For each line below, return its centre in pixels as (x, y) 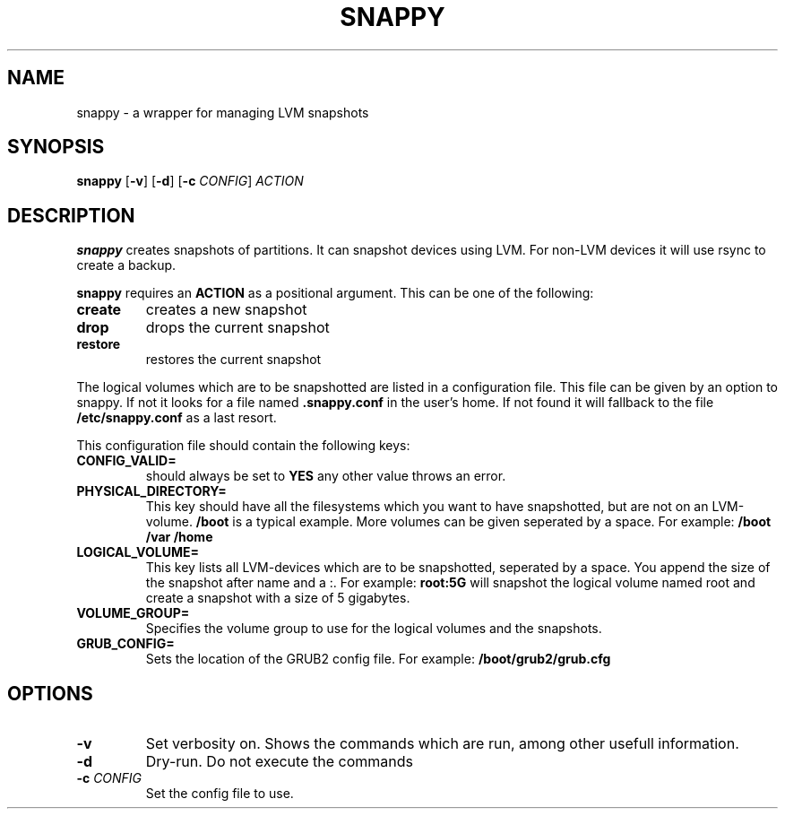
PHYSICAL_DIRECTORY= (151, 491)
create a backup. (126, 265)
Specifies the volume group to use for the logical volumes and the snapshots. (374, 629)
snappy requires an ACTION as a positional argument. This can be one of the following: (335, 293)
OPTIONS (50, 693)
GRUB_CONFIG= (125, 644)
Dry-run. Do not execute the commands (279, 762)
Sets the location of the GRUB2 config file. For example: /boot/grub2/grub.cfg (378, 659)
